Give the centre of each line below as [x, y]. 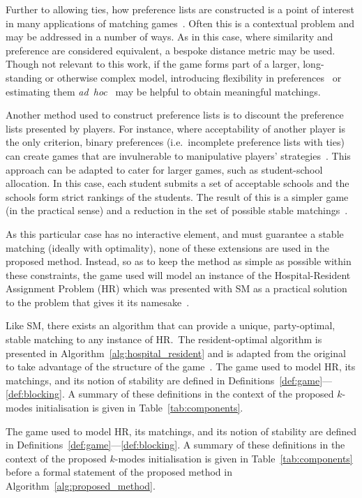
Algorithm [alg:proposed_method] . [81, 485]
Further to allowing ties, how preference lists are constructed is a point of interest [180, 9]
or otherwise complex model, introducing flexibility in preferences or [193, 77]
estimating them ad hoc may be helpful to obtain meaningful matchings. [163, 91]
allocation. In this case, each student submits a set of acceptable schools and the [178, 183]
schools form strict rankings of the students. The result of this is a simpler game [177, 196]
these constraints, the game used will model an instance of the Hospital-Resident [178, 274]
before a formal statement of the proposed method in [119, 472]
